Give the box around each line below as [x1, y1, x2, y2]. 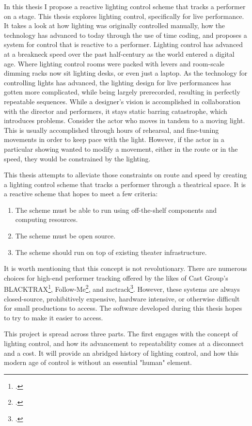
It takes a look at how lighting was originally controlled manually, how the [4, 20, 225, 31]
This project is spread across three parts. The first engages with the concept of [4, 329, 238, 339]
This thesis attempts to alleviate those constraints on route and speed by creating [4, 170, 247, 180]
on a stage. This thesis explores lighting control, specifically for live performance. [4, 11, 244, 21]
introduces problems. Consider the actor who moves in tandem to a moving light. [4, 115, 245, 126]
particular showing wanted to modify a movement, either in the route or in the [4, 143, 238, 154]
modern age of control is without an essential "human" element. [4, 357, 192, 367]
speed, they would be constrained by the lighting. [4, 153, 151, 163]
